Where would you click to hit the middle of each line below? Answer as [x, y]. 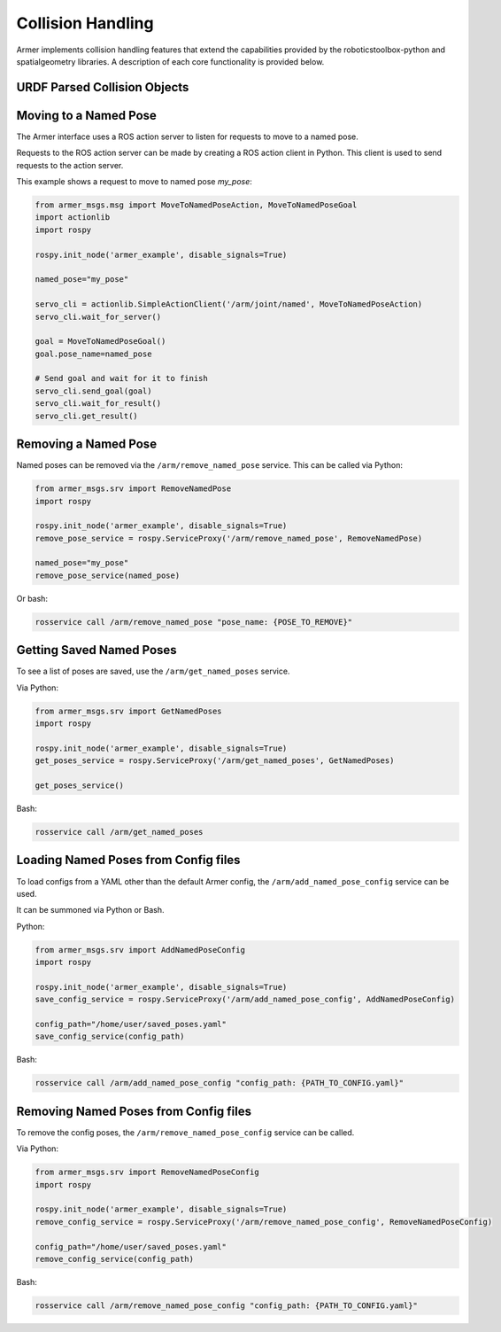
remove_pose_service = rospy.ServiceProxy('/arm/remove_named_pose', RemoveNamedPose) [229, 538]
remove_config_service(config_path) [115, 1259]
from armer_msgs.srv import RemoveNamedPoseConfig [147, 1172]
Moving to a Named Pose [86, 115]
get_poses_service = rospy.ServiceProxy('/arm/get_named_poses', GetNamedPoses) [215, 761]
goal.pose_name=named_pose [93, 354]
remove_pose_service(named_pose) [108, 575]
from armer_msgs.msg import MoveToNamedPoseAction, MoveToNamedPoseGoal [196, 205]
